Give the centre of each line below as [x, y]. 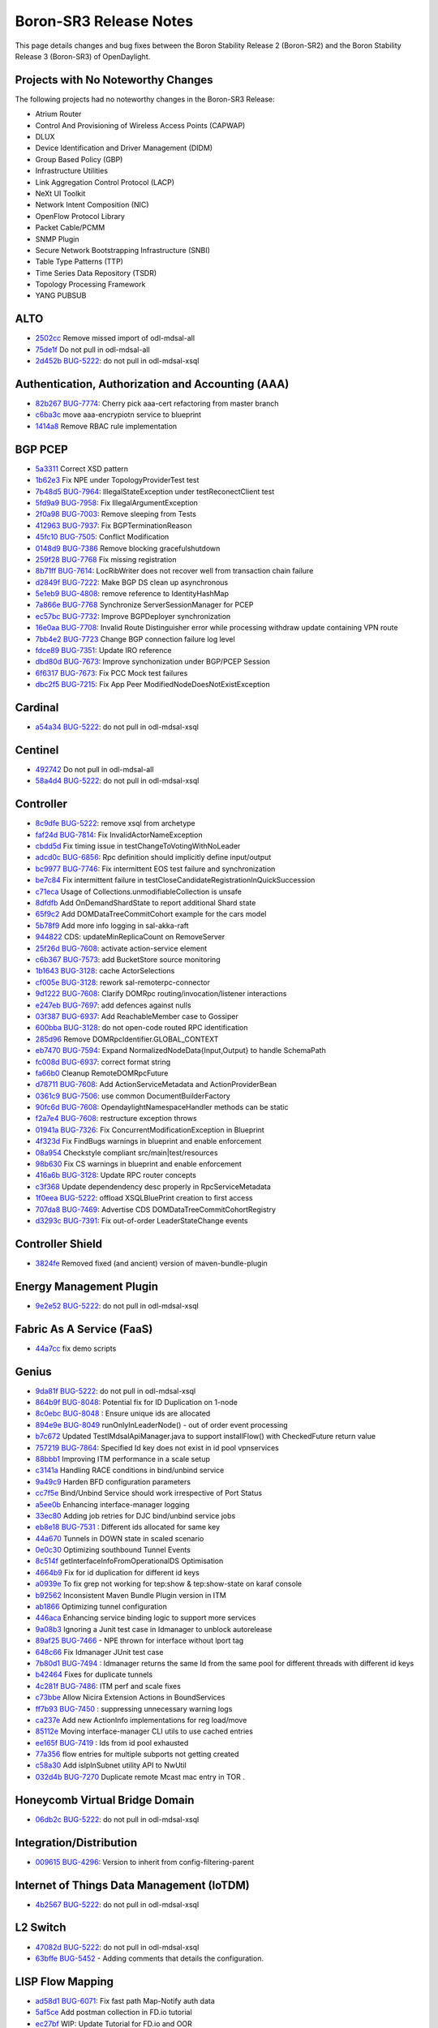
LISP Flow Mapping [64, 1981]
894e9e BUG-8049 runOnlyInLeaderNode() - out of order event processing [161, 1424]
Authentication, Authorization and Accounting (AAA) [152, 384]
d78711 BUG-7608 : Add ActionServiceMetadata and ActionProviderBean [156, 1085]
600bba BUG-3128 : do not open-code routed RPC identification [142, 1028]
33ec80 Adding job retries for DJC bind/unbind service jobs [135, 1515]
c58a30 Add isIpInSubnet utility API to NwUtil [111, 1765]
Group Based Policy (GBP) [79, 159]
